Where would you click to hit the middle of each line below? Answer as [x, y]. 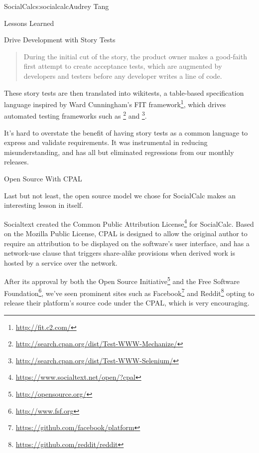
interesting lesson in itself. [44, 205]
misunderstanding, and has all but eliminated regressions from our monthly [119, 152]
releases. [16, 162]
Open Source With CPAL [43, 179]
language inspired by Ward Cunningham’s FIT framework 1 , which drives [115, 103]
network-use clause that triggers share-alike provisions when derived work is [120, 253]
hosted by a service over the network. [61, 262]
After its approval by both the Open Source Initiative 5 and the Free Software [122, 281]
